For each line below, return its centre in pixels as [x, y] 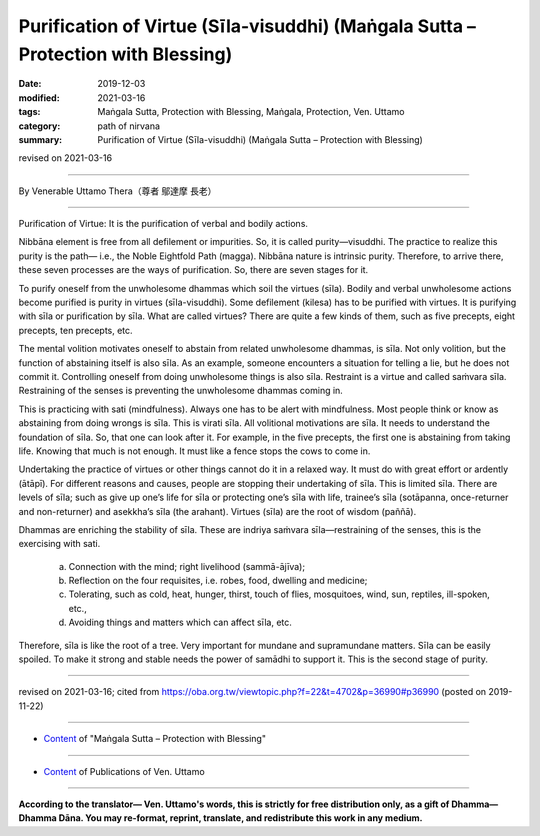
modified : [39, 97]
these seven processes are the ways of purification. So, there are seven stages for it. [193, 270]
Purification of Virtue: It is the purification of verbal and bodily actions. [163, 224]
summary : [40, 139]
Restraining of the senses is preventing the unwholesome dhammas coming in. [181, 391]
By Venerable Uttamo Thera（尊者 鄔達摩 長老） [117, 191]
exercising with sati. [59, 544]
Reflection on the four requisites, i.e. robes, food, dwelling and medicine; [218, 581]
